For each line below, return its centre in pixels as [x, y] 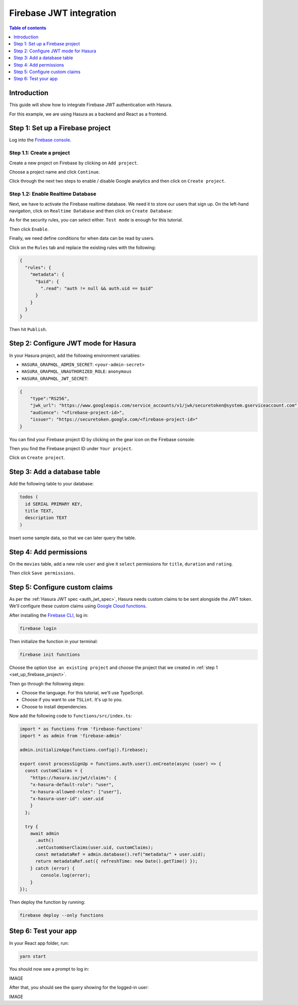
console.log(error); [66, 875]
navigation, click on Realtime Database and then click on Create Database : [91, 211]
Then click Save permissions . [42, 573]
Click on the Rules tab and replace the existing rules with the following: [82, 247]
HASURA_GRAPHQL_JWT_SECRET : [55, 378]
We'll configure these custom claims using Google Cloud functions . [78, 606]
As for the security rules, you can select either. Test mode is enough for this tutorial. [96, 220]
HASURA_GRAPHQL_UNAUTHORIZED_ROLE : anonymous [76, 371]
